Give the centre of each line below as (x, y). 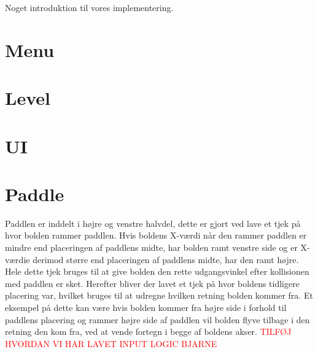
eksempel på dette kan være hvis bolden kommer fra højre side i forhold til (146, 307)
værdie (17, 259)
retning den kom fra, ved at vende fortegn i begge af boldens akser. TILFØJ (148, 331)
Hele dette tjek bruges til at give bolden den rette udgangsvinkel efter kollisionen (157, 271)
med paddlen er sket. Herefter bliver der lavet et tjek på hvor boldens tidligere (152, 283)
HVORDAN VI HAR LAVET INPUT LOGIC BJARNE (111, 343)
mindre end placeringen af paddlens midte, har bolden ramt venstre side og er (151, 247)
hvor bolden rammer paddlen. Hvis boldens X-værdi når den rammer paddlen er (156, 235)
